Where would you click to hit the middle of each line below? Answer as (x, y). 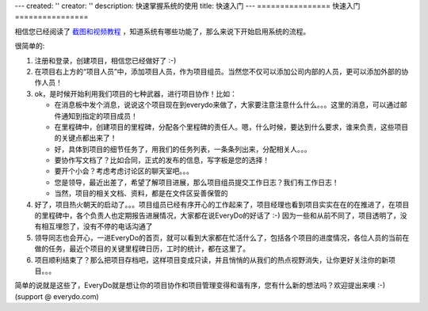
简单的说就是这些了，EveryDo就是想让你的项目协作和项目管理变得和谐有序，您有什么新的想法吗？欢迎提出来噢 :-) (200, 286)
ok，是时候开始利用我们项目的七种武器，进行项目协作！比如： (136, 93)
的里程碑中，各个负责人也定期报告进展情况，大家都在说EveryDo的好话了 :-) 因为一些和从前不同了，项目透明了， (217, 216)
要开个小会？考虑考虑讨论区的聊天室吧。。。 (124, 171)
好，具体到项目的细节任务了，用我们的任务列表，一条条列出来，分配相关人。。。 (183, 149)
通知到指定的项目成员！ (99, 116)
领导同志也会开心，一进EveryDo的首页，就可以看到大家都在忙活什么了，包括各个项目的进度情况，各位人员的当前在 (222, 237)
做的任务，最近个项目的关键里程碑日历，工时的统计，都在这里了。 (142, 248)
